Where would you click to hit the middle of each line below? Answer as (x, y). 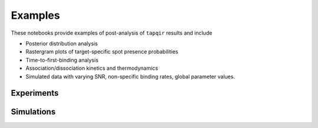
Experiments (35, 93)
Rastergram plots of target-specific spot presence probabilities (102, 52)
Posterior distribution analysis (62, 43)
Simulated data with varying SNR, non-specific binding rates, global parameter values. (130, 76)
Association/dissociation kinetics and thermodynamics (92, 68)
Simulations (33, 112)
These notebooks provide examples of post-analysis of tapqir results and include (112, 33)
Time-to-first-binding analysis (62, 60)
